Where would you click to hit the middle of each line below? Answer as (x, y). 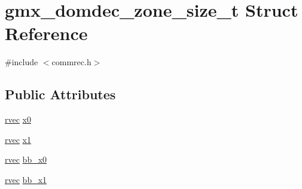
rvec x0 (18, 119)
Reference (46, 33)
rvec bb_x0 (26, 159)
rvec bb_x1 (26, 179)
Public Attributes (60, 94)
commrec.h (71, 62)
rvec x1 (18, 139)
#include (22, 62)
